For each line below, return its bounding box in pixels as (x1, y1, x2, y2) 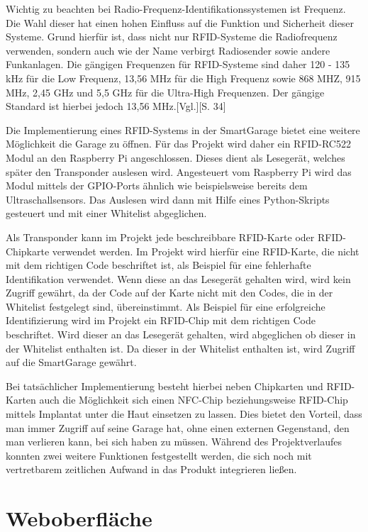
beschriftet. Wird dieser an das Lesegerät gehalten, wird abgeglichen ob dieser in (6, 327, 356, 342)
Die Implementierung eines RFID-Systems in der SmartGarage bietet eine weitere (6, 122, 360, 137)
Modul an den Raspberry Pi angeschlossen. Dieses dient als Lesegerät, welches (6, 150, 345, 165)
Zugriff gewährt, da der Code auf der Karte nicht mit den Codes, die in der (6, 285, 333, 300)
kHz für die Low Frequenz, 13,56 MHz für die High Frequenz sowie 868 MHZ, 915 (6, 70, 361, 85)
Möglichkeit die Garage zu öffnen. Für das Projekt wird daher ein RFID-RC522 (6, 136, 351, 151)
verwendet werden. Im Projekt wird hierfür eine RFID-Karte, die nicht (52, 243, 359, 258)
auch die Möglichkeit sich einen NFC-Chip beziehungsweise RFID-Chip (39, 392, 348, 407)
